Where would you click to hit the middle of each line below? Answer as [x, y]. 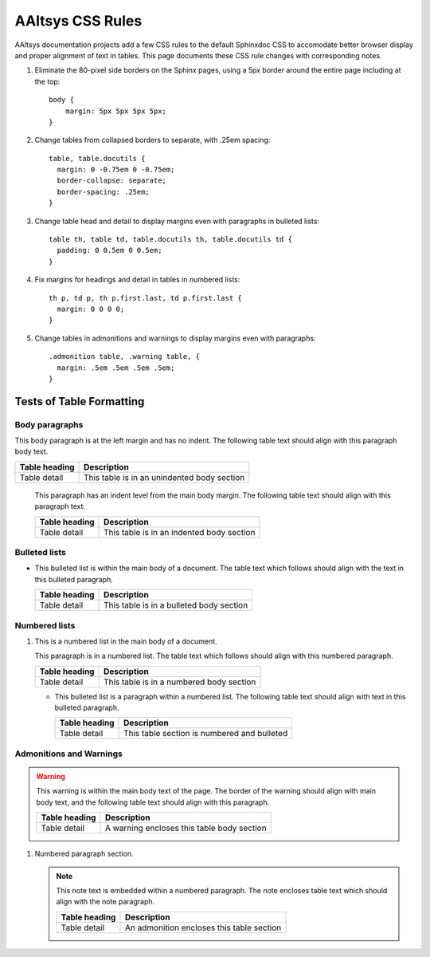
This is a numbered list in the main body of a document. [126, 641]
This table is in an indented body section [180, 532]
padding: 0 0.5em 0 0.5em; [109, 250]
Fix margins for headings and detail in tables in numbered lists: [137, 280]
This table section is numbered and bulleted [206, 734]
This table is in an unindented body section [164, 477]
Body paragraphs [49, 424]
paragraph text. [60, 506]
